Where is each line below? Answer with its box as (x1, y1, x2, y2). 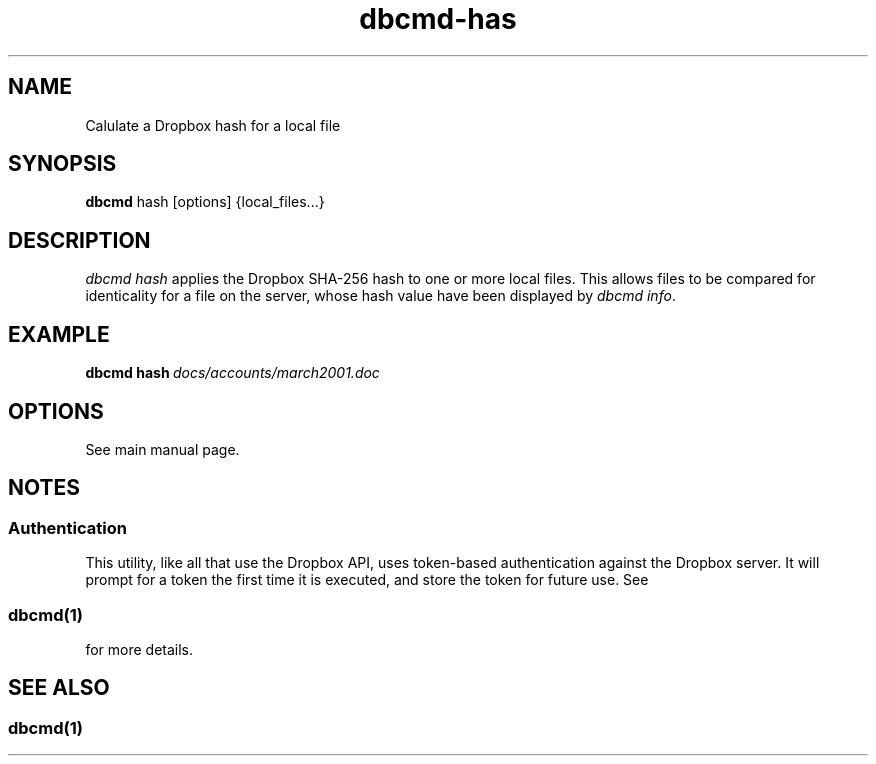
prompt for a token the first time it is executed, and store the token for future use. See (85, 571, 649, 589)
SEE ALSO (8, 675, 110, 701)
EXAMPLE (8, 321, 110, 347)
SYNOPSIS (8, 151, 117, 177)
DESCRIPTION (8, 227, 151, 253)
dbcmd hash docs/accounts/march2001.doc (85, 364, 380, 382)
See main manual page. (85, 440, 240, 458)
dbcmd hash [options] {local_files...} (85, 193, 325, 211)
